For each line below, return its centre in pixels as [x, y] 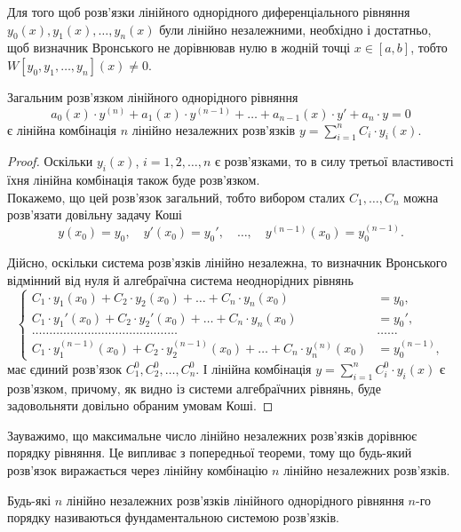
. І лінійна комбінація [254, 368]
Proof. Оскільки [50, 161]
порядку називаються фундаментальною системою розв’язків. [173, 517]
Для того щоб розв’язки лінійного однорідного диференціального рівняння [209, 12]
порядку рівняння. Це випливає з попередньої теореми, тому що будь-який [210, 453]
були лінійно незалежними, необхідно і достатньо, [295, 29]
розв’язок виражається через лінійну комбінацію [138, 470]
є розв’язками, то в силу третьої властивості [334, 161]
